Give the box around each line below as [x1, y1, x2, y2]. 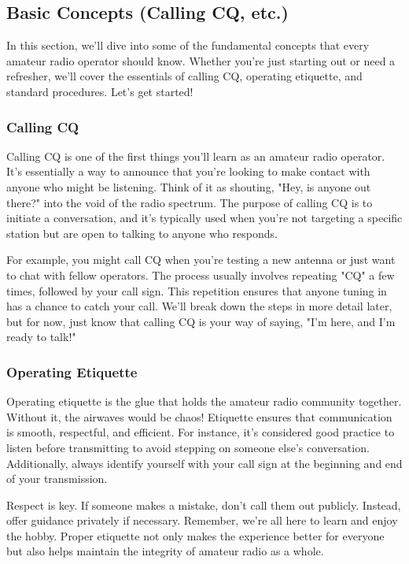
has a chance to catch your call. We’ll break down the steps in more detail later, [6, 298, 392, 314]
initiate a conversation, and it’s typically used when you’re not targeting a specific [6, 210, 403, 226]
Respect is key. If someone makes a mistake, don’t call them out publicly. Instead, [6, 496, 401, 513]
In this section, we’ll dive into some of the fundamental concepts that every [6, 37, 370, 54]
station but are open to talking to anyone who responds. [6, 224, 278, 241]
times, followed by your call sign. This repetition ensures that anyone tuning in [6, 282, 387, 299]
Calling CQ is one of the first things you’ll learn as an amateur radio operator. [6, 147, 385, 164]
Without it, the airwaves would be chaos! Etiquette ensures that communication [6, 408, 392, 425]
